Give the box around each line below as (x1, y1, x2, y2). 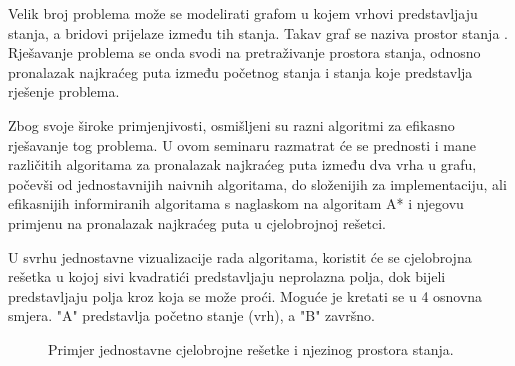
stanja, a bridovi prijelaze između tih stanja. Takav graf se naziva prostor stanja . (8, 22, 508, 43)
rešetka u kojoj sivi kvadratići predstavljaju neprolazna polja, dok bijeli (8, 266, 446, 287)
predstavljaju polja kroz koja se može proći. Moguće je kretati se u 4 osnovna (8, 285, 483, 306)
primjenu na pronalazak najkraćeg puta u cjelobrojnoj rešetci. (8, 212, 386, 233)
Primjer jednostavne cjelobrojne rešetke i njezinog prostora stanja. (48, 338, 454, 359)
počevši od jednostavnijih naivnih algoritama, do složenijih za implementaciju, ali (8, 173, 507, 194)
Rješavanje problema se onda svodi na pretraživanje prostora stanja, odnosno (8, 42, 481, 63)
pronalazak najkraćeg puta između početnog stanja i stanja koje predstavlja (8, 61, 473, 82)
